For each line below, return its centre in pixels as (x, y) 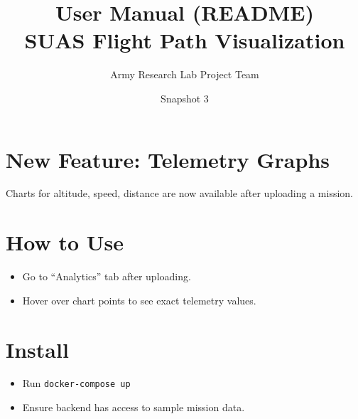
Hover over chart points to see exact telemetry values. (139, 300)
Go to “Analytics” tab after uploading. (107, 276)
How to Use (65, 242)
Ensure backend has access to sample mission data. (134, 407)
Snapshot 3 (185, 98)
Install (37, 349)
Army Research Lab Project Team (185, 74)
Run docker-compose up (76, 383)
